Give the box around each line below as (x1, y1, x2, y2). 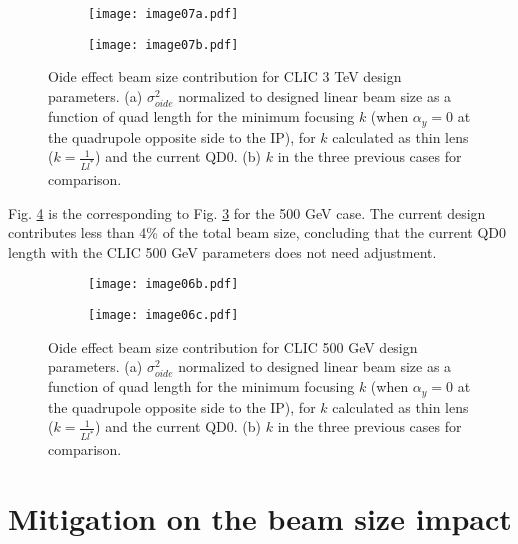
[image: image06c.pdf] (88, 308, 239, 323)
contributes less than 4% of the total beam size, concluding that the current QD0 (8, 222, 506, 243)
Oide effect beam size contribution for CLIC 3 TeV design (48, 66, 402, 87)
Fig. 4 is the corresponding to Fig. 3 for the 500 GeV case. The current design (8, 202, 486, 223)
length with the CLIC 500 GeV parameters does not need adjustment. (8, 241, 437, 262)
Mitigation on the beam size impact (8, 498, 512, 539)
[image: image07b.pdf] (88, 37, 239, 52)
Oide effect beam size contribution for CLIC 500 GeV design (48, 336, 418, 357)
